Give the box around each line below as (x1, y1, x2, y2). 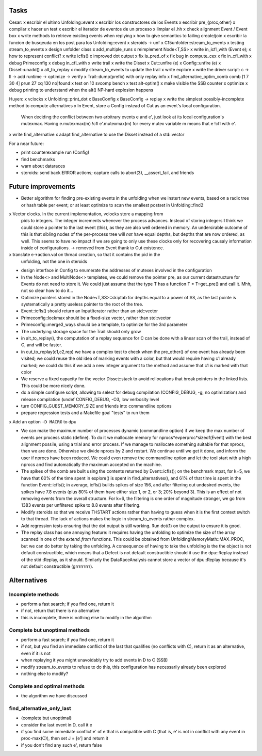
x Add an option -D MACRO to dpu (9, 418, 77, 424)
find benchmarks (21, 156, 55, 162)
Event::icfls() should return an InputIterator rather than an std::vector (21, 308, 158, 314)
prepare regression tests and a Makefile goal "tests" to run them (21, 410, 150, 416)
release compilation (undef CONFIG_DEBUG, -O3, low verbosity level (21, 396, 159, 402)
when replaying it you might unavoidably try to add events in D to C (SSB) (21, 657, 168, 663)
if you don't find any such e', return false (21, 742, 102, 748)
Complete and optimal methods (9, 683, 85, 690)
